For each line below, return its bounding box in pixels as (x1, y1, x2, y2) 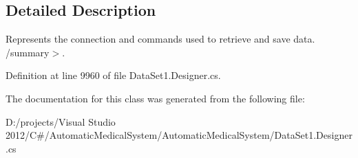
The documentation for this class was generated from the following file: (6, 91, 305, 105)
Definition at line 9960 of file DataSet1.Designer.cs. (6, 68, 221, 82)
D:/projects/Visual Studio (6, 114, 116, 128)
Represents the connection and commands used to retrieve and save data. (6, 32, 315, 46)
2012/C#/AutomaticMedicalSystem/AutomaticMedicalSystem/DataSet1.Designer (6, 128, 352, 142)
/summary (6, 45, 50, 59)
